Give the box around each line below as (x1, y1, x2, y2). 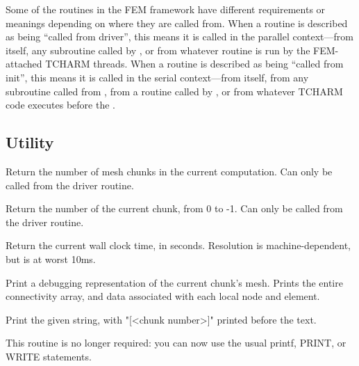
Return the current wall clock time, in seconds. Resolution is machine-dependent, (6, 238, 351, 253)
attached (6, 56, 42, 71)
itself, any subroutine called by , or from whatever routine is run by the (6, 42, 310, 57)
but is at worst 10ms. (6, 251, 96, 266)
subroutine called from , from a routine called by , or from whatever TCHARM (6, 83, 343, 98)
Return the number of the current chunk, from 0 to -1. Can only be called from (6, 201, 343, 216)
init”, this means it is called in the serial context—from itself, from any (6, 70, 309, 84)
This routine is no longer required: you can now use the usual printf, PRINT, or (6, 335, 347, 350)
